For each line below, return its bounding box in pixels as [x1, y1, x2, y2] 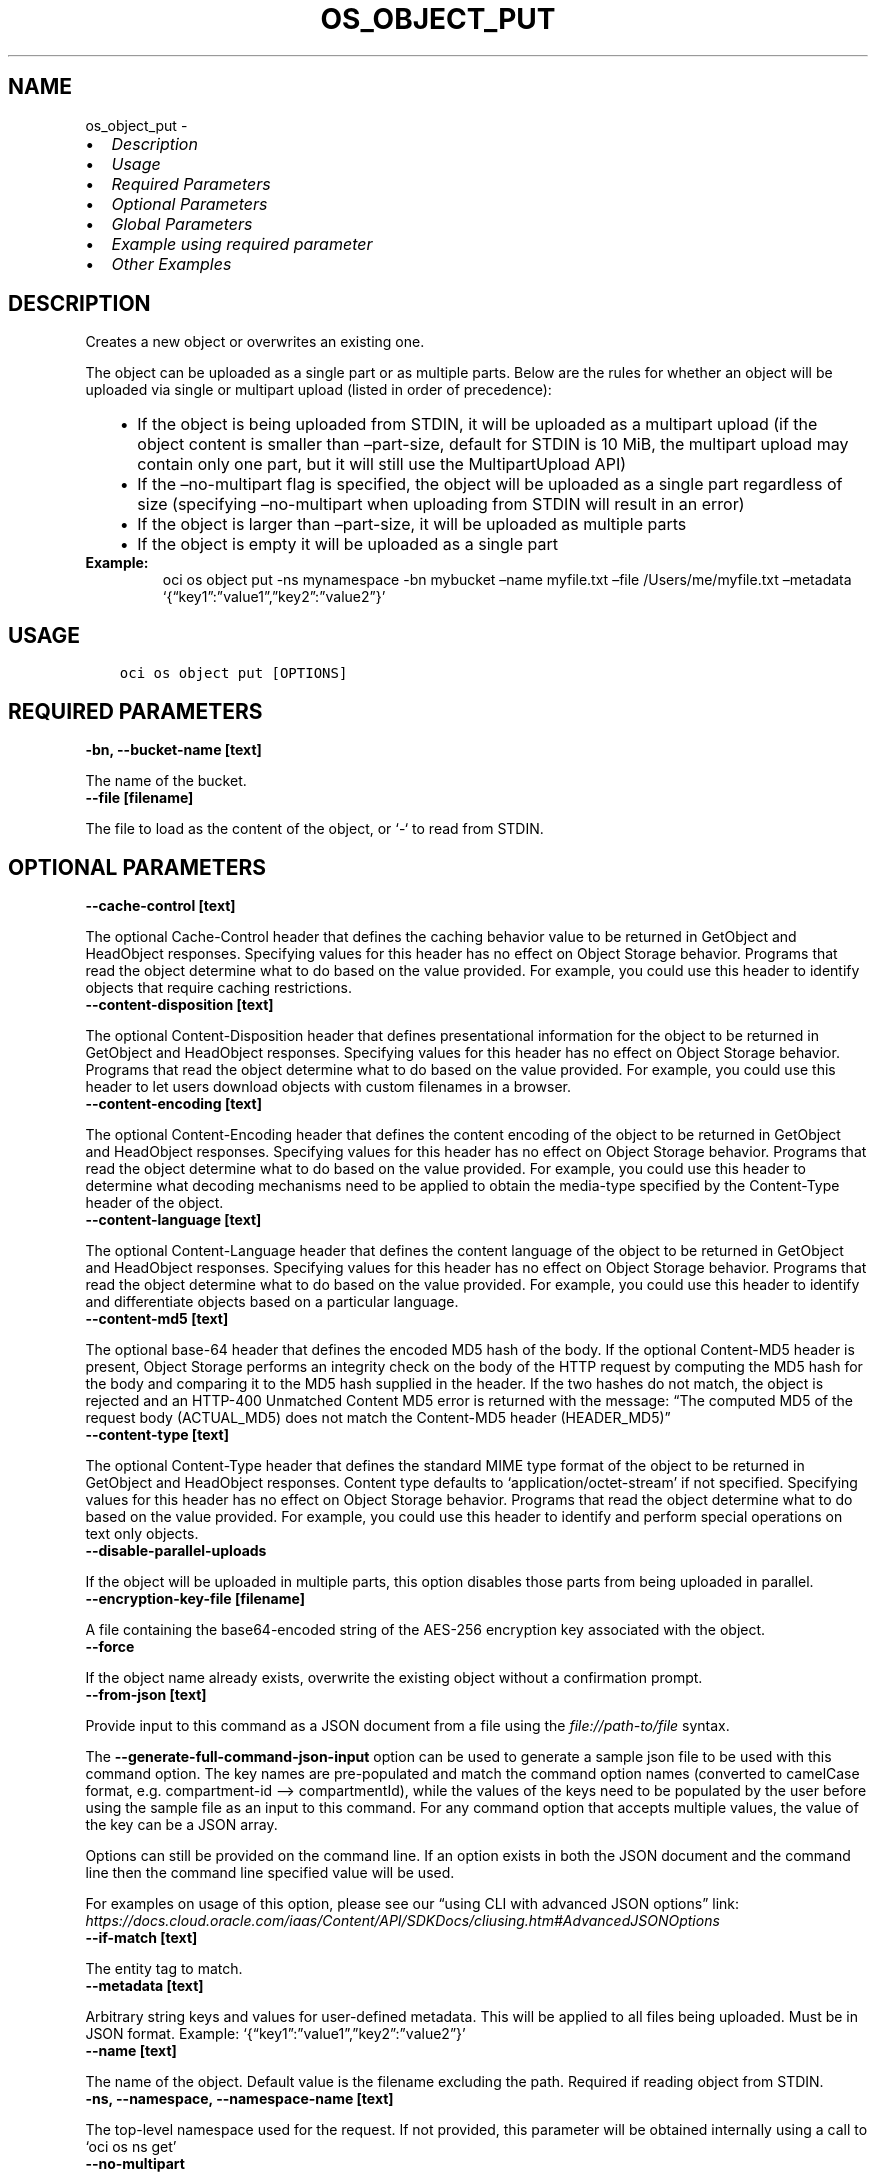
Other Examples [111, 253, 232, 274]
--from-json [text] [85, 1685, 207, 1703]
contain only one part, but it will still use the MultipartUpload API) [137, 454, 627, 475]
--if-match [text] [85, 1928, 198, 1946]
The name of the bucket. [85, 772, 247, 790]
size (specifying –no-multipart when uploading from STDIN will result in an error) [137, 494, 745, 515]
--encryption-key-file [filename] [85, 1589, 305, 1607]
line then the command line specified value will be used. [85, 1863, 455, 1881]
